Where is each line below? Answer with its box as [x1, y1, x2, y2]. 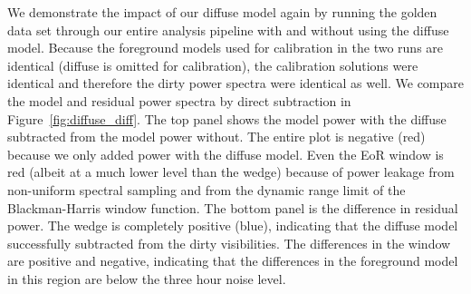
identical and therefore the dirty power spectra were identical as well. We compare [7, 73, 464, 93]
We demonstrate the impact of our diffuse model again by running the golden [7, 3, 437, 21]
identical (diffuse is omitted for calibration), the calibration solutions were [7, 55, 418, 74]
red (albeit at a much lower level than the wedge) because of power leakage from [7, 162, 455, 181]
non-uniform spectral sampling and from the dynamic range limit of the [7, 180, 406, 199]
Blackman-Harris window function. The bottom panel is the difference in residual [7, 198, 458, 217]
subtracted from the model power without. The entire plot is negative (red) [7, 127, 426, 146]
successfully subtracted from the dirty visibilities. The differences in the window [7, 233, 451, 252]
